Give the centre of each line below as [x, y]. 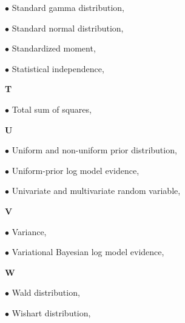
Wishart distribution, [51, 312]
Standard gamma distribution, [68, 7]
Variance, [29, 231]
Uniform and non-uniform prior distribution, [94, 150]
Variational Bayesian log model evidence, [88, 252]
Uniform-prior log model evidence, [76, 170]
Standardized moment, [54, 48]
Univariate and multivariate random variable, [96, 191]
